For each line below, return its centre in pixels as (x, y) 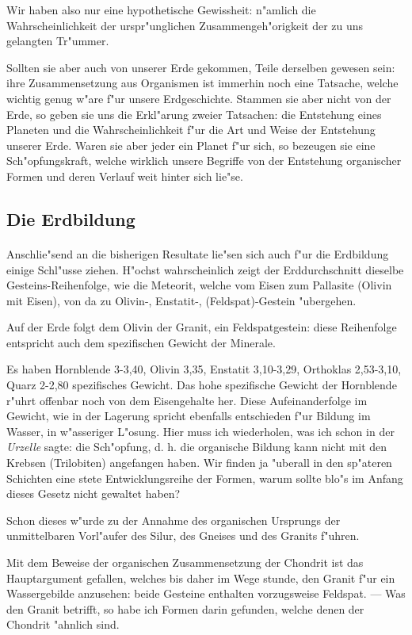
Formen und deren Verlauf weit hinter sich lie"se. (125, 176)
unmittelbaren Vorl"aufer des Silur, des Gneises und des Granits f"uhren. (183, 536)
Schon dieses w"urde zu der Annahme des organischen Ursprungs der (174, 520)
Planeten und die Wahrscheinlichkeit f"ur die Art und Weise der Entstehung (191, 130)
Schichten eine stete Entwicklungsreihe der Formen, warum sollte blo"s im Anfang (205, 478)
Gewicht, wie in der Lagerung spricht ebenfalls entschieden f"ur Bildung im (189, 416)
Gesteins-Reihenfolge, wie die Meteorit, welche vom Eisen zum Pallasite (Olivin (199, 285)
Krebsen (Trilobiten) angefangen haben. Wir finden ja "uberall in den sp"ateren (199, 463)
